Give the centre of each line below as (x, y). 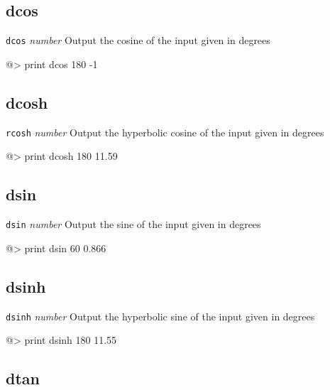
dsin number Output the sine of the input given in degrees (133, 224)
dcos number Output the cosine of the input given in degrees (138, 40)
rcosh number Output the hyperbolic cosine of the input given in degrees (165, 132)
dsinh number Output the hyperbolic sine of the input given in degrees (160, 316)
